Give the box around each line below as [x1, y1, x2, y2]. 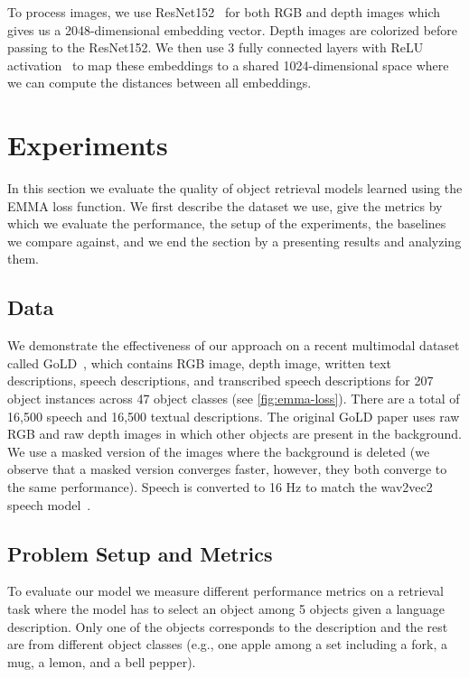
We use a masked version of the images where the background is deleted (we [7, 441, 430, 460]
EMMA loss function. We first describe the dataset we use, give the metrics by [7, 196, 443, 215]
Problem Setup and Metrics [7, 539, 273, 567]
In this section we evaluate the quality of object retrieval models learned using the [7, 179, 463, 198]
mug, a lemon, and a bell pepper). [7, 652, 196, 671]
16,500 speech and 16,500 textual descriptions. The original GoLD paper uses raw [7, 406, 460, 425]
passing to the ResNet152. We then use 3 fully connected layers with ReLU [7, 38, 424, 57]
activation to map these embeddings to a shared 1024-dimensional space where [7, 55, 449, 74]
